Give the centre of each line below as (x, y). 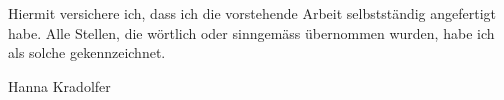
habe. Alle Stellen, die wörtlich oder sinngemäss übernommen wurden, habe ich (251, 32)
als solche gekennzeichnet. (87, 52)
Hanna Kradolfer (59, 85)
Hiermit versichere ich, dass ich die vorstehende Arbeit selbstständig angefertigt (252, 13)
